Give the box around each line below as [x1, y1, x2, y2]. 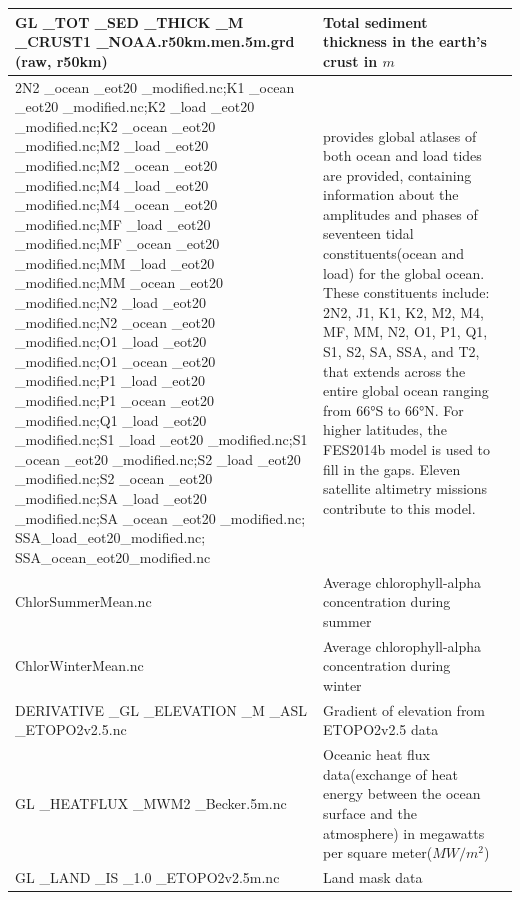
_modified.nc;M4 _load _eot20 [15, 174, 209, 195]
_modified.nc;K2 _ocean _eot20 [15, 115, 216, 136]
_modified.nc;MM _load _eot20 [15, 252, 215, 273]
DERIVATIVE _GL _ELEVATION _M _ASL [15, 699, 307, 720]
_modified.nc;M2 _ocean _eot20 [15, 154, 218, 175]
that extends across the [323, 360, 466, 381]
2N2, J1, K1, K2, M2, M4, [323, 301, 484, 322]
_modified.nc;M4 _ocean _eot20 [15, 194, 218, 215]
